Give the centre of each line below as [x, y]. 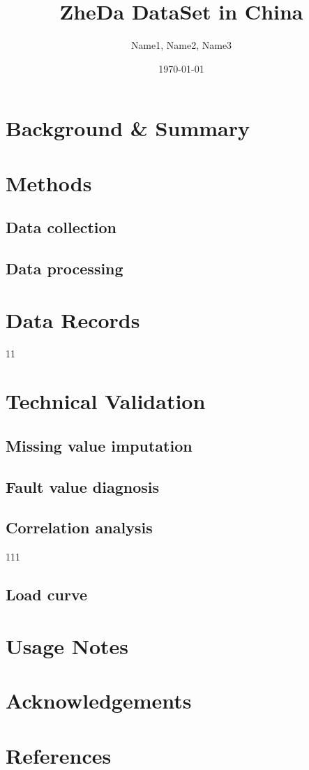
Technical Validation [106, 401]
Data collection [61, 227]
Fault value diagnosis [83, 486]
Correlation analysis [79, 527]
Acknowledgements [99, 701]
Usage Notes [67, 645]
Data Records [73, 319]
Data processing [65, 268]
